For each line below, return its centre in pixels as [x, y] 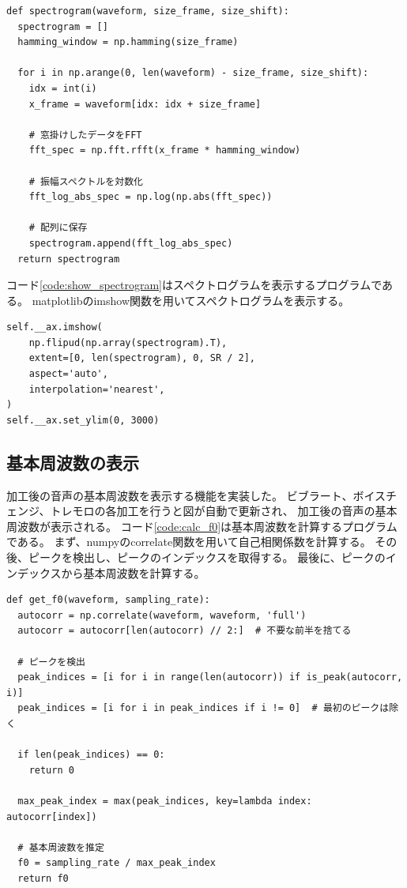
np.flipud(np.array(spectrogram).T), [128, 342]
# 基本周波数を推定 [61, 847]
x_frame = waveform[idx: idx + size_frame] [145, 104]
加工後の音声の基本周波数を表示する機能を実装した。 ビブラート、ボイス [196, 495]
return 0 [51, 770]
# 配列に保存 [58, 228]
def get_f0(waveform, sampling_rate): [108, 600]
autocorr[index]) [52, 817]
